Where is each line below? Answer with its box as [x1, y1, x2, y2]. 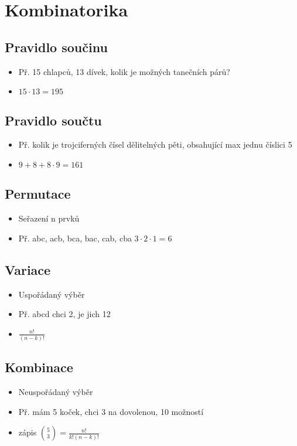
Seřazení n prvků [18, 212, 80, 224]
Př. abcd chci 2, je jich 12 [18, 308, 111, 320]
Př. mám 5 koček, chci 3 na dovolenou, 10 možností [18, 405, 204, 417]
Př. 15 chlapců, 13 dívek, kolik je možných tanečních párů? [18, 65, 230, 77]
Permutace [5, 185, 71, 203]
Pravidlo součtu [5, 111, 102, 129]
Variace [5, 260, 51, 278]
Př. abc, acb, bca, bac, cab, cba [18, 231, 132, 244]
